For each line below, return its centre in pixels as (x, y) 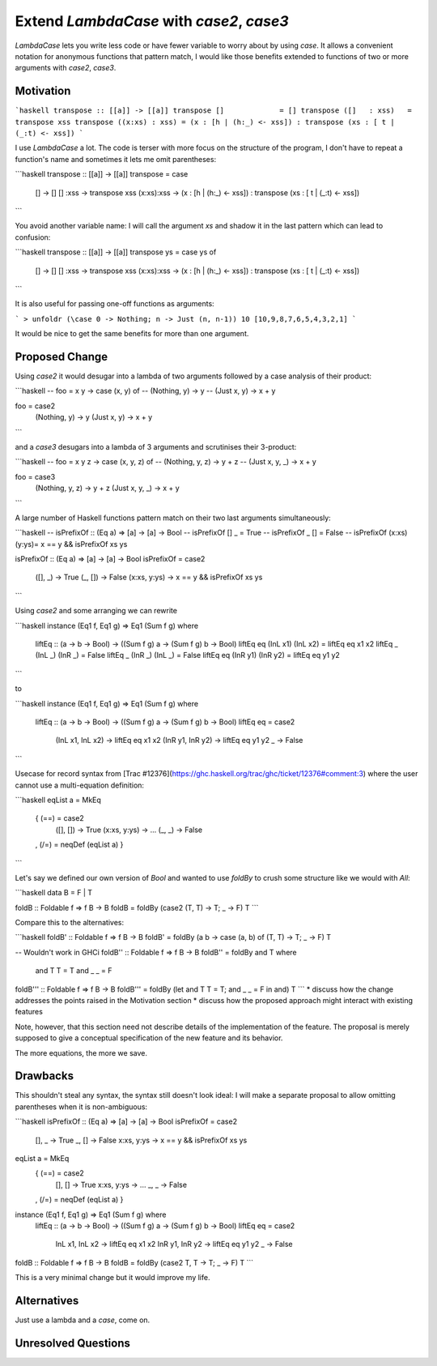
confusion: (33, 237)
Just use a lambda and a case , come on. (83, 1320)
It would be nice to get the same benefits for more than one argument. (132, 334)
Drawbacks (45, 1076)
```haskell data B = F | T (54, 893)
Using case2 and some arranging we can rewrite (96, 611)
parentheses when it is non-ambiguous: (81, 1107)
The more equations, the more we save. (81, 1052)
